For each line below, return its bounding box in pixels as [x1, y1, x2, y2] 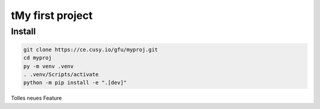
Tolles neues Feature [11, 95, 62, 102]
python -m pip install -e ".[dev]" [23, 79, 127, 86]
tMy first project [11, 9, 93, 22]
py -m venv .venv [23, 63, 74, 69]
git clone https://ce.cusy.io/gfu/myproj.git [23, 46, 158, 53]
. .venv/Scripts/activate [23, 71, 99, 78]
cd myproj [23, 54, 52, 62]
